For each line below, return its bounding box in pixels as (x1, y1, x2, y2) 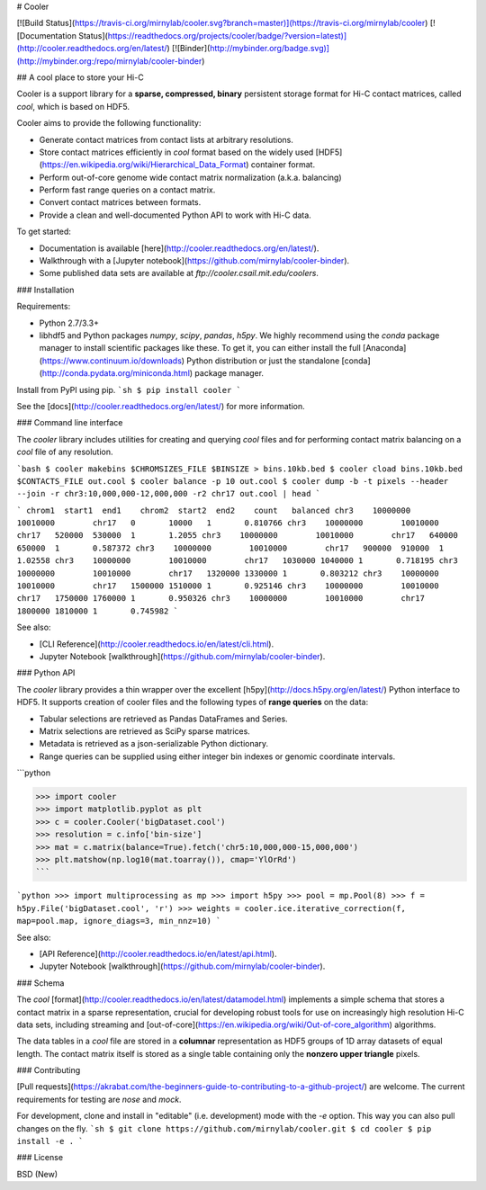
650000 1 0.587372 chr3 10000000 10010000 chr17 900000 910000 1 (16, 542, 445, 553)
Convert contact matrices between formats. (39, 197, 202, 208)
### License (16, 1152, 63, 1163)
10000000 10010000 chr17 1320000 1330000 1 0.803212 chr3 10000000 (16, 568, 440, 578)
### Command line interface (16, 417, 123, 428)
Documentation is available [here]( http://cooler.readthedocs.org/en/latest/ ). (39, 243, 319, 254)
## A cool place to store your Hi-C (16, 72, 144, 83)
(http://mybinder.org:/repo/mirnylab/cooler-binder (16, 55, 202, 67)
